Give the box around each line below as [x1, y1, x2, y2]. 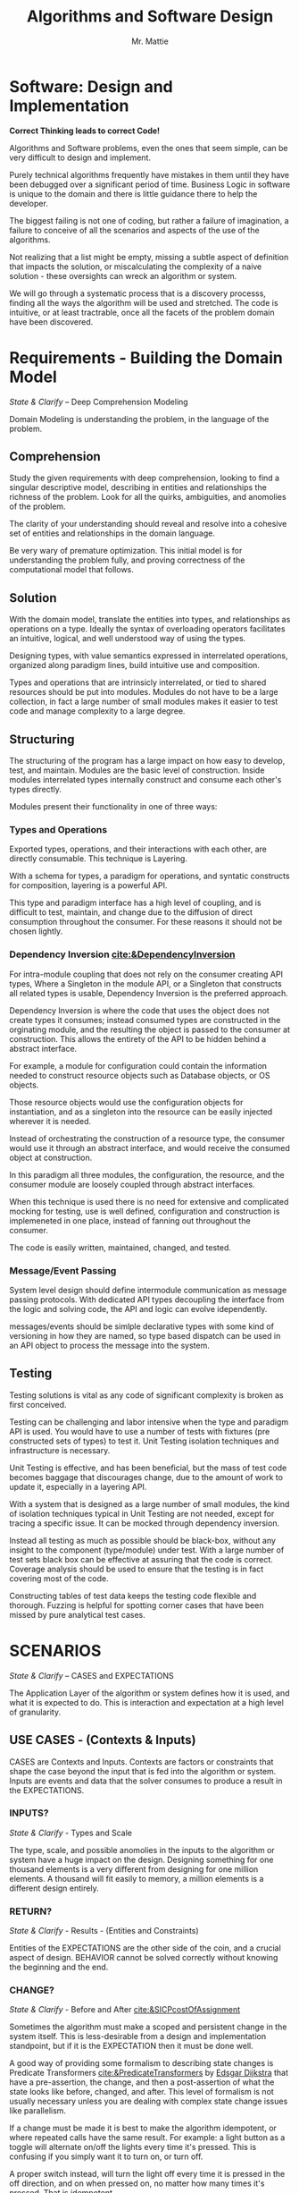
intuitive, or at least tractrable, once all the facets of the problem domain [9, 307, 275, 318]
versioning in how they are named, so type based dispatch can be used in [9, 1330, 281, 1341]
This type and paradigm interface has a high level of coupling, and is [9, 897, 262, 909]
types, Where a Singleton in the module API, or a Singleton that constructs [9, 978, 283, 989]
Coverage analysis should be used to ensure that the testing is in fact [9, 1563, 264, 1574]
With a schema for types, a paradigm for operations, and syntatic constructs [9, 870, 290, 882]
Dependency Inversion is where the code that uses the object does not [9, 1004, 270, 1016]
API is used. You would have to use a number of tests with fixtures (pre [9, 1426, 270, 1436]
